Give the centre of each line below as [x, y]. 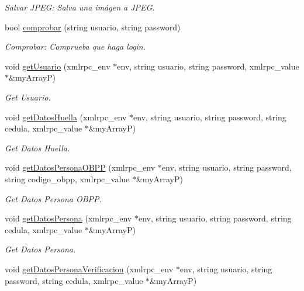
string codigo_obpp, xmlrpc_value [67, 179]
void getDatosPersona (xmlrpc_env [68, 218]
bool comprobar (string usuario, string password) [93, 27]
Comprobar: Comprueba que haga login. [75, 46]
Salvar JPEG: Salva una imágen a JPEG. [80, 7]
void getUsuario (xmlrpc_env [58, 66]
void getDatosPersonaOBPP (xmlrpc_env [80, 167]
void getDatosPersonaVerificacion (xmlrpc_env [89, 269]
